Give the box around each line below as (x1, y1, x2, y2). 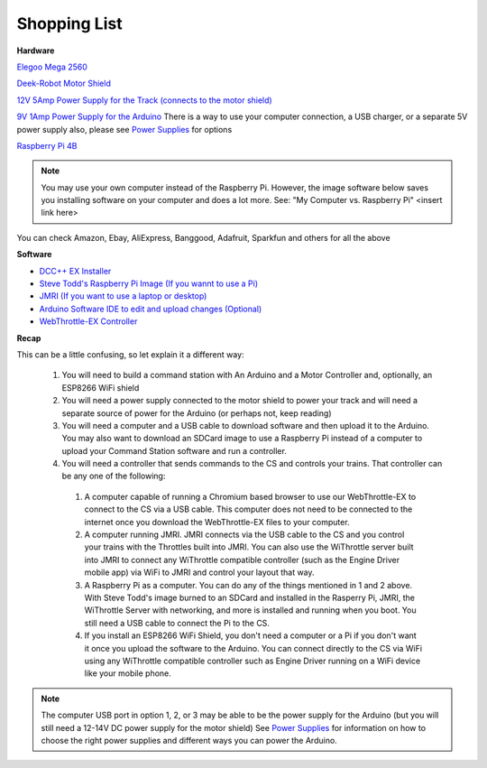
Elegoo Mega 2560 (16, 61, 87, 72)
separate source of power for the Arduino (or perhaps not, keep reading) (61, 407, 333, 419)
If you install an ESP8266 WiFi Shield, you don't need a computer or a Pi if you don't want (84, 630, 417, 641)
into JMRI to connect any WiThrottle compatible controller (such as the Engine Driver (84, 554, 400, 565)
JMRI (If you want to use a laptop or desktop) (39, 291, 207, 301)
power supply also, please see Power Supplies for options (16, 124, 233, 134)
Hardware (16, 45, 55, 56)
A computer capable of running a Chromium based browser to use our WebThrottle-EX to (84, 491, 417, 502)
